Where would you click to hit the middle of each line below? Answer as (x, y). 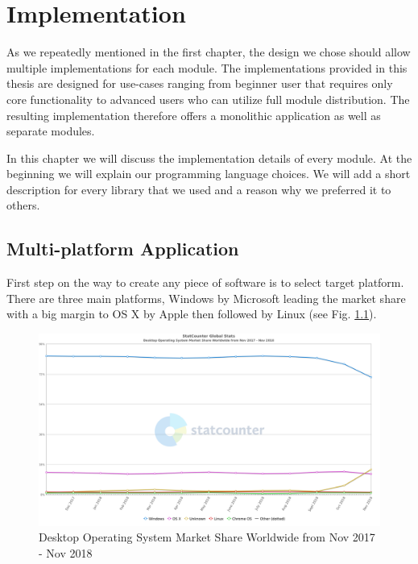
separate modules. (51, 131)
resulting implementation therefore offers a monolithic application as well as (194, 115)
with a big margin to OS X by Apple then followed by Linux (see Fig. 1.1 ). (192, 314)
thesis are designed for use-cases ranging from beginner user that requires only (200, 83)
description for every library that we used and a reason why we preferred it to (199, 189)
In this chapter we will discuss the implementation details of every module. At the (209, 158)
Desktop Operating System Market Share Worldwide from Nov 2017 (207, 537)
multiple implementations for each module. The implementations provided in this (207, 67)
